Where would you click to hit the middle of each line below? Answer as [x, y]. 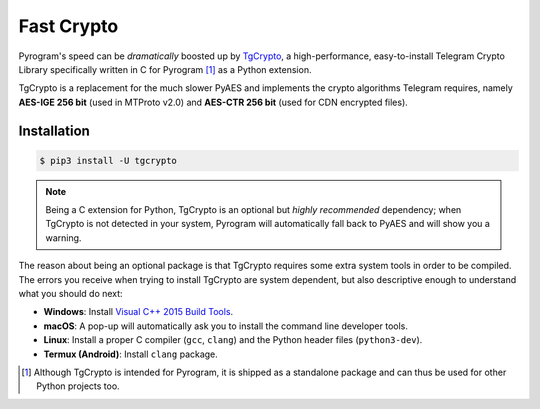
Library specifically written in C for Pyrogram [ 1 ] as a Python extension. [165, 69]
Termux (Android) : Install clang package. [131, 354]
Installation [54, 130]
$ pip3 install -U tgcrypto [108, 160]
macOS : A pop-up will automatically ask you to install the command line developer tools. [226, 326]
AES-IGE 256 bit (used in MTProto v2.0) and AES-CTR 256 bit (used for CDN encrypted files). [213, 102]
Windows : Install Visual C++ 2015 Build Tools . [138, 312]
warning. [63, 237]
